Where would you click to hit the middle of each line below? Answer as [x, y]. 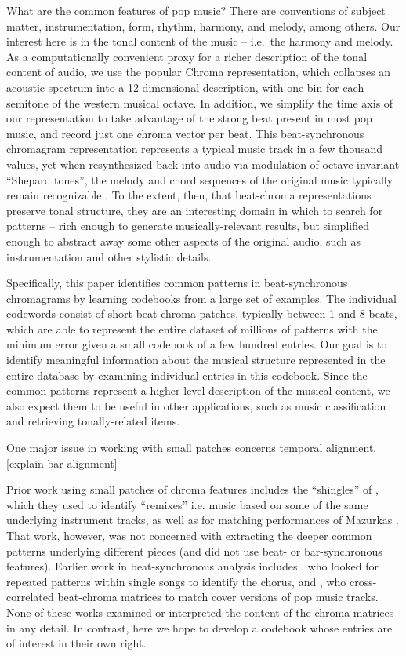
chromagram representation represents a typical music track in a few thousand [195, 149]
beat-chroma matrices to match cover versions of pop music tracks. [218, 597]
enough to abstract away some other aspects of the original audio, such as [184, 241]
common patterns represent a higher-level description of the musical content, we [198, 390]
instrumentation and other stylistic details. [109, 256]
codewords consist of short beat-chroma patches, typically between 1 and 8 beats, [202, 313]
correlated [30, 597]
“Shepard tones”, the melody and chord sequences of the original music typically [200, 179]
